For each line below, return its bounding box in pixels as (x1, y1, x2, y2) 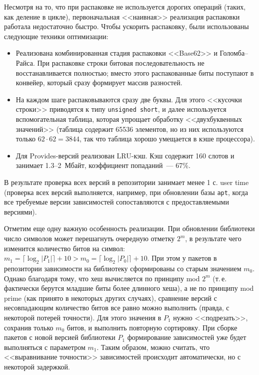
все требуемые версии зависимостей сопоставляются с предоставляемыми (4, 197, 229, 207)
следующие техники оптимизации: (4, 31, 108, 41)
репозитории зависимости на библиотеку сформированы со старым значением (4, 263, 241, 273)
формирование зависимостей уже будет (127, 332, 246, 342)
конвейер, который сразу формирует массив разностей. (15, 77, 182, 88)
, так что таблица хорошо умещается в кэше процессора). (79, 133, 255, 144)
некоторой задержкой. (4, 361, 70, 371)
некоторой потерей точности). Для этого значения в (4, 312, 161, 322)
